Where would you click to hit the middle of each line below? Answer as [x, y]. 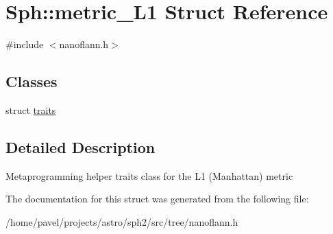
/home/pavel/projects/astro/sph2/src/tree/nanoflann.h [122, 221]
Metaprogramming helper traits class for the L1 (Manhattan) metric [149, 175]
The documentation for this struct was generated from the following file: [157, 199]
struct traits [31, 109]
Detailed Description [81, 147]
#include [25, 44]
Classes [32, 81]
